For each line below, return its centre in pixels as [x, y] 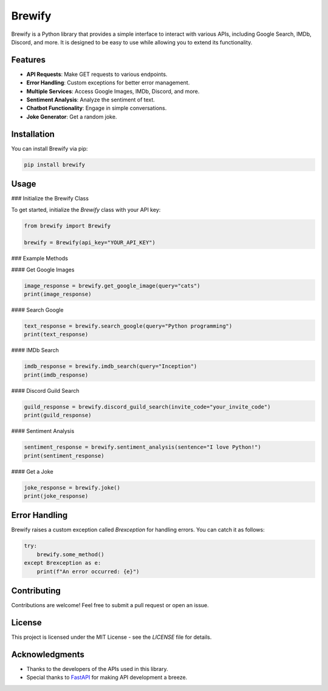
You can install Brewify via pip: [50, 148]
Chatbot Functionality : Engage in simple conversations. [97, 108]
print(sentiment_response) [64, 456]
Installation [33, 134]
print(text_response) [56, 335]
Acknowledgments [48, 654]
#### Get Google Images [43, 270]
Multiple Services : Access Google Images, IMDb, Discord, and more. [113, 91]
